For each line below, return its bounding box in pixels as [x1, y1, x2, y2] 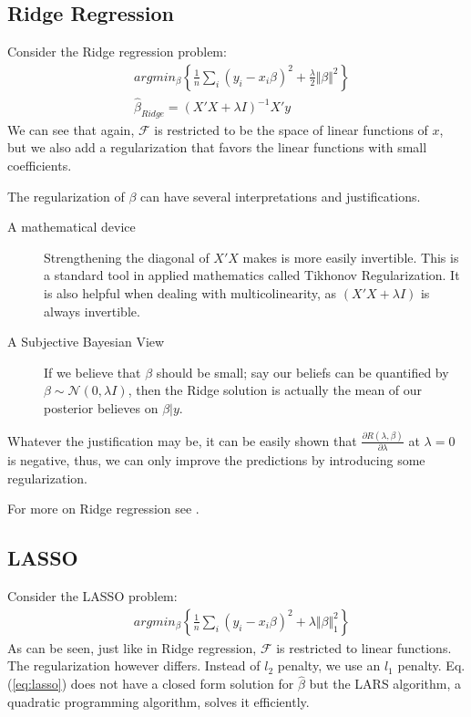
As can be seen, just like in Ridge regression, [7, 638, 257, 657]
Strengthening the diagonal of [44, 247, 210, 266]
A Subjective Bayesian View [7, 332, 165, 351]
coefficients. [7, 156, 72, 175]
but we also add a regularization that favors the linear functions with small [7, 138, 427, 157]
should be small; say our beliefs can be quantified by [156, 362, 449, 381]
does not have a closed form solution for [70, 674, 294, 693]
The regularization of [7, 186, 125, 205]
